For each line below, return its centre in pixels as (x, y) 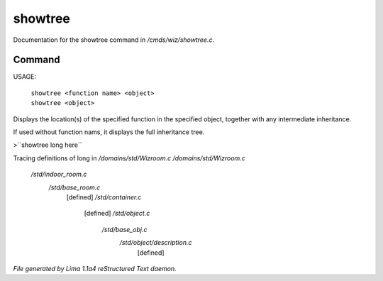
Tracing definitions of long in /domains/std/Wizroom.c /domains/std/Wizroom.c (129, 158)
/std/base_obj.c (124, 229)
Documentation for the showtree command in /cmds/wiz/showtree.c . (114, 40)
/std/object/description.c (156, 243)
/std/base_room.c (74, 187)
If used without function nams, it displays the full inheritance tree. (109, 132)
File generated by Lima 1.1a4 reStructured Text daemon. (95, 268)
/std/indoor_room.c (59, 175)
